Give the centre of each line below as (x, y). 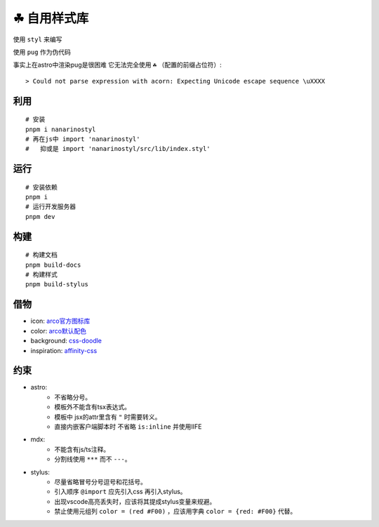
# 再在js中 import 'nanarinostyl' (83, 139)
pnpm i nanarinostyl (61, 129)
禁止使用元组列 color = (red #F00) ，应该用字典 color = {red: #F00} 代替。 (175, 512)
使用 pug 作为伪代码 (42, 52)
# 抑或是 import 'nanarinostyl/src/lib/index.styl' (118, 149)
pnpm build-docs (53, 265)
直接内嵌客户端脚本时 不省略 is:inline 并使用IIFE (128, 427)
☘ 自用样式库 (51, 18)
